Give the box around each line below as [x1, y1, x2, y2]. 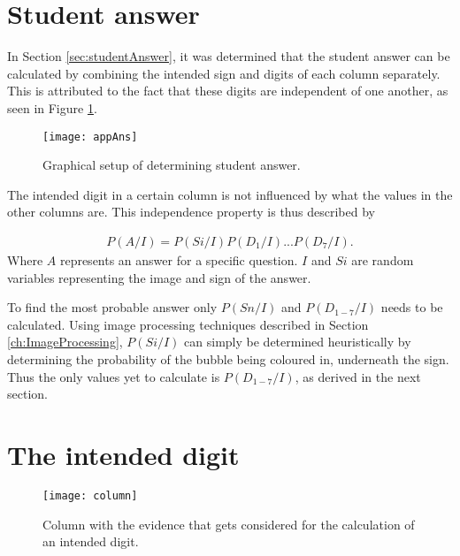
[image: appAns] [42, 130, 138, 143]
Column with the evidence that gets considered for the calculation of [42, 514, 415, 533]
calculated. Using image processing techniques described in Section [7, 315, 369, 333]
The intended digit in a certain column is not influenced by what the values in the [7, 185, 453, 203]
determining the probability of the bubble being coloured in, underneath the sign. [7, 349, 449, 368]
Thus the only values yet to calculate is [7, 367, 220, 385]
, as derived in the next [295, 367, 421, 385]
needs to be [380, 298, 443, 316]
